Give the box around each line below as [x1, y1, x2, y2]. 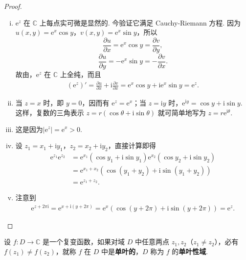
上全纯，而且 [60, 69, 101, 79]
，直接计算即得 [108, 140, 156, 151]
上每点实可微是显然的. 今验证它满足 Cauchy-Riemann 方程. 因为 [39, 17, 241, 27]
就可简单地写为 [157, 107, 206, 117]
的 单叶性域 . [172, 246, 208, 256]
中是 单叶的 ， [101, 246, 142, 256]
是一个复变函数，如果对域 [43, 236, 125, 247]
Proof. [4, 1, 22, 11]
